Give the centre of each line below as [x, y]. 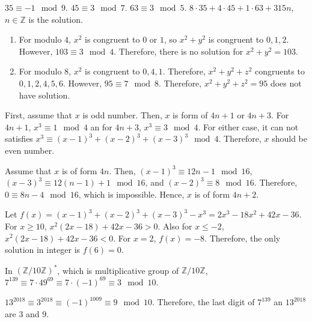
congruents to [280, 71]
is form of [190, 115]
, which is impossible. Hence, [131, 194]
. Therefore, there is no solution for [179, 51]
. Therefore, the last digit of [203, 302]
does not [286, 83]
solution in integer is [43, 250]
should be [289, 138]
